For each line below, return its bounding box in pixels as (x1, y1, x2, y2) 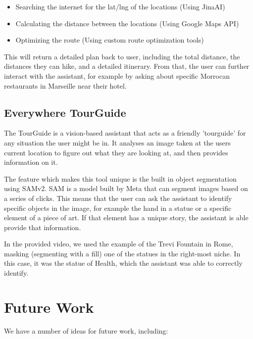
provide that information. (4, 222, 81, 232)
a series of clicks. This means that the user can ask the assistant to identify (4, 193, 232, 203)
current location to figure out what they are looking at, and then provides (4, 147, 228, 157)
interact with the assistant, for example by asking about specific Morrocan (4, 70, 230, 81)
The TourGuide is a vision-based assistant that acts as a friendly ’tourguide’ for (4, 128, 246, 138)
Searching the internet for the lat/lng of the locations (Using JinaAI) (15, 1, 225, 11)
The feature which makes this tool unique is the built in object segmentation (4, 173, 237, 184)
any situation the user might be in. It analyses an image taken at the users (4, 137, 231, 147)
